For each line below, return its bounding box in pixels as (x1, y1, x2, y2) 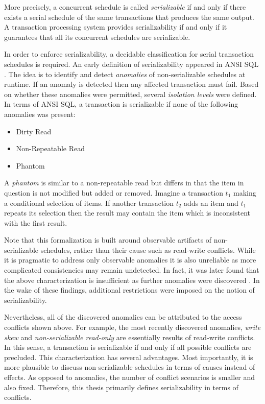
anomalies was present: (4, 108, 76, 119)
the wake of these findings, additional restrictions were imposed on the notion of (4, 284, 255, 295)
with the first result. (4, 217, 67, 228)
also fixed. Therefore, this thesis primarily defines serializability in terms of (4, 382, 238, 392)
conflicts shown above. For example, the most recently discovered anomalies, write (4, 322, 261, 332)
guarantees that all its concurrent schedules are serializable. (4, 31, 190, 42)
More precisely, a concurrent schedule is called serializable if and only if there (4, 2, 246, 12)
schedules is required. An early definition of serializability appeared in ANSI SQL (4, 58, 259, 69)
